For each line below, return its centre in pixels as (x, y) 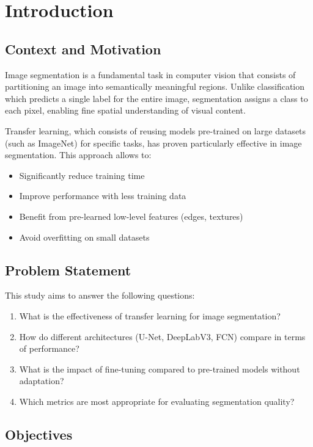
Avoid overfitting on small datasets (84, 237)
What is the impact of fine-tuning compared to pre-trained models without (160, 369)
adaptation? (42, 381)
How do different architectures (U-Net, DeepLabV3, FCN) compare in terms (162, 336)
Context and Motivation (83, 49)
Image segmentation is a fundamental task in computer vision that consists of (150, 74)
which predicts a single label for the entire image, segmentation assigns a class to (156, 98)
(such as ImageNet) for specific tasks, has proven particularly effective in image (153, 143)
